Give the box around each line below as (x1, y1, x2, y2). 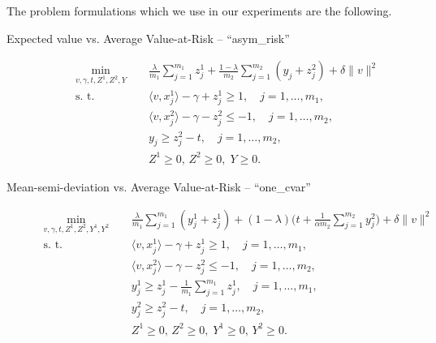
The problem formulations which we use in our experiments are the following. (6, 2, 392, 19)
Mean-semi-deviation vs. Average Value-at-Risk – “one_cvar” (6, 178, 311, 195)
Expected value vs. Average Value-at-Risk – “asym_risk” (6, 29, 290, 46)
